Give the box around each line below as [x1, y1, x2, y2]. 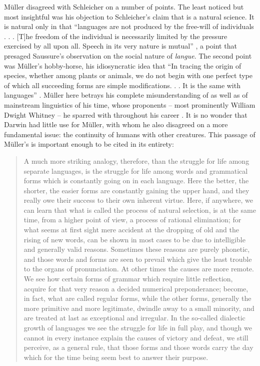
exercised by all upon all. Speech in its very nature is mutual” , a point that [4, 41, 237, 51]
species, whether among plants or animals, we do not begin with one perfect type [4, 70, 253, 81]
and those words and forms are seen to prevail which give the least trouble [23, 253, 252, 264]
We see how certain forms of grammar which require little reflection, [23, 273, 233, 284]
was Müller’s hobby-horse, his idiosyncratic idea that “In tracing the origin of [4, 60, 241, 71]
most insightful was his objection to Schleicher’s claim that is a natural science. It [4, 11, 254, 22]
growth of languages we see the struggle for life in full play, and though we [23, 322, 252, 332]
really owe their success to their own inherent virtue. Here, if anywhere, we [23, 195, 253, 205]
